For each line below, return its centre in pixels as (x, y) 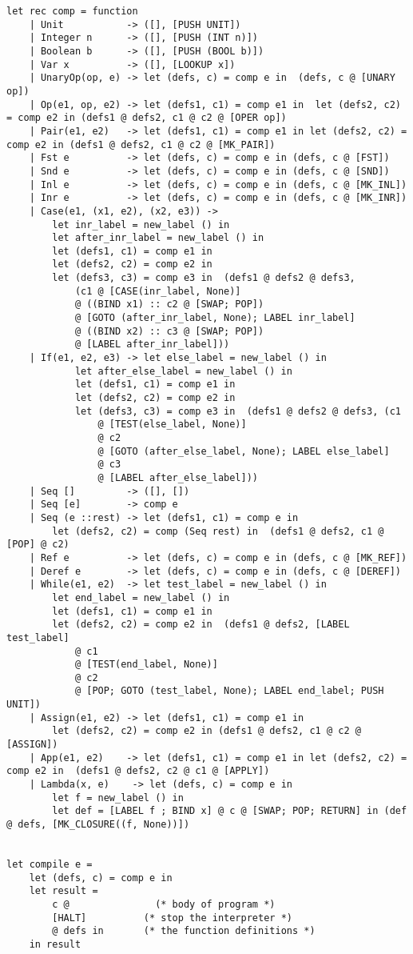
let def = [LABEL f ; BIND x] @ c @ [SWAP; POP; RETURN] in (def (230, 811)
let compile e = (50, 864)
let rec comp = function (72, 11)
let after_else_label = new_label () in (183, 371)
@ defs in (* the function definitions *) (184, 931)
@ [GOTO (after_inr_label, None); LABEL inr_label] (215, 318)
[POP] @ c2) (38, 545)
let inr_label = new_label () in (141, 224)
